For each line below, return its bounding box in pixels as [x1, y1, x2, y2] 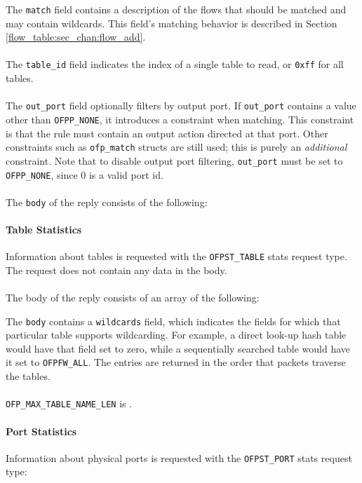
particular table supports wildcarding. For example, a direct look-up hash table [6, 327, 347, 342]
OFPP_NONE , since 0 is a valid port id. [6, 167, 163, 182]
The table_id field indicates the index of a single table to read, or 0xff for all [6, 57, 344, 72]
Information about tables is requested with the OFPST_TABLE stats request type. [6, 249, 347, 264]
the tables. [6, 369, 51, 383]
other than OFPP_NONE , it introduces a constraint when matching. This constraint [6, 111, 354, 126]
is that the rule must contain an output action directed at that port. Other [6, 125, 328, 140]
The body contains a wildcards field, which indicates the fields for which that [6, 313, 341, 328]
